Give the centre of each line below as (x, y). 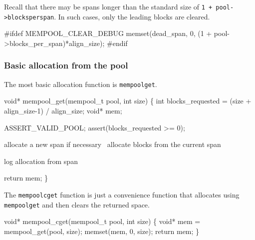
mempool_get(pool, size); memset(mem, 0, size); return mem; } (102, 231)
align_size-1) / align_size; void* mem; (63, 110)
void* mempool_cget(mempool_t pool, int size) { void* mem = (102, 221)
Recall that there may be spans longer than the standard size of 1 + (108, 6)
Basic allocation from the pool (66, 65)
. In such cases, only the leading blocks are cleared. (132, 16)
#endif (117, 43)
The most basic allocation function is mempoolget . (81, 84)
